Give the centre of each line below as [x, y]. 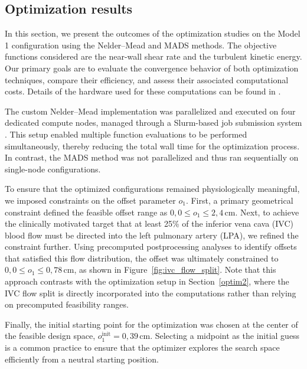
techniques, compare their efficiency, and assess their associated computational [147, 79]
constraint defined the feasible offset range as [86, 212]
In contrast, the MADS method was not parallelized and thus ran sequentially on [152, 157]
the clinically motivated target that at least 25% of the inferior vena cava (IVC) [149, 223]
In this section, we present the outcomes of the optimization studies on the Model [153, 33]
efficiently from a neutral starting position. [82, 359]
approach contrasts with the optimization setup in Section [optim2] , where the [147, 281]
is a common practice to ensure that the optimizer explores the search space [142, 347]
